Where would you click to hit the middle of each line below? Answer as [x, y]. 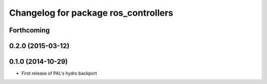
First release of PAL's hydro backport [59, 73]
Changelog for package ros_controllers [91, 13]
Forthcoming [29, 30]
